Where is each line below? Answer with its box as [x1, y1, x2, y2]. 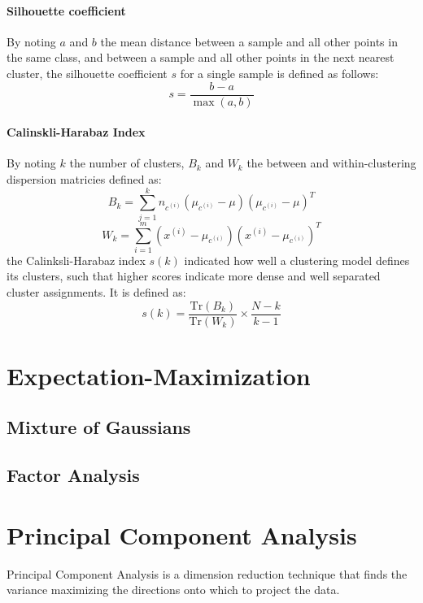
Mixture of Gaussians [7, 414, 191, 440]
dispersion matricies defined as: [7, 171, 162, 188]
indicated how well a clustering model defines [184, 251, 410, 268]
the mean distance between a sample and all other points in [100, 33, 398, 50]
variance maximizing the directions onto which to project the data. [7, 581, 340, 598]
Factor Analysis [7, 462, 140, 488]
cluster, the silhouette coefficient [7, 64, 168, 81]
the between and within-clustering [246, 154, 416, 171]
